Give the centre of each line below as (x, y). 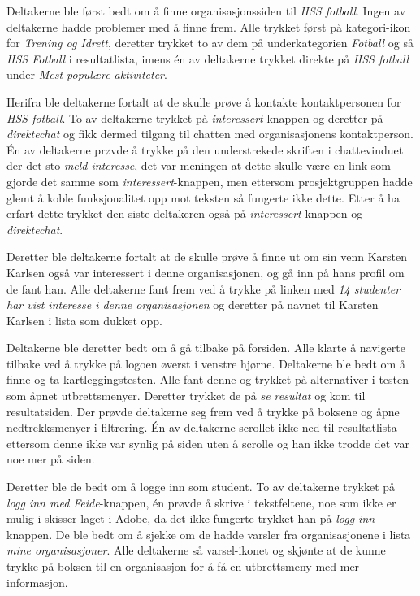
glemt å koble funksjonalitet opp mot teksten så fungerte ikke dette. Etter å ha (203, 197)
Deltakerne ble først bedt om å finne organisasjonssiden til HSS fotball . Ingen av (206, 11)
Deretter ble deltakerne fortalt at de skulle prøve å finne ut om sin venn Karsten (207, 257)
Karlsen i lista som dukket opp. (84, 320)
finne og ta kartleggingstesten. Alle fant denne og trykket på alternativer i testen (208, 379)
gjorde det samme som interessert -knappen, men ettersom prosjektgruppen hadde (210, 181)
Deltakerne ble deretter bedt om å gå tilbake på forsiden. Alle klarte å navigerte (206, 348)
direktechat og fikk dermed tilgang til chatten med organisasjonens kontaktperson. (210, 134)
